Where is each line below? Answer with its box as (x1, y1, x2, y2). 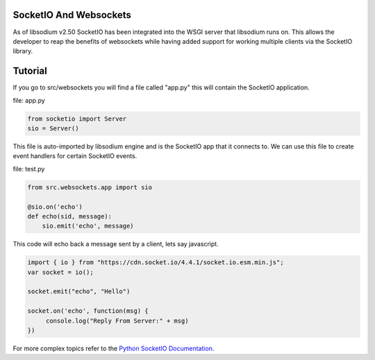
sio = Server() (27, 124, 79, 132)
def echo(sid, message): (27, 212, 112, 220)
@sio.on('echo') (27, 203, 83, 211)
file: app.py (12, 96, 45, 104)
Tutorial (12, 65, 48, 77)
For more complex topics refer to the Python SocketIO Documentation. (12, 344, 215, 352)
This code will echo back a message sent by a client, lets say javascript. (12, 240, 219, 248)
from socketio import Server (27, 114, 127, 123)
